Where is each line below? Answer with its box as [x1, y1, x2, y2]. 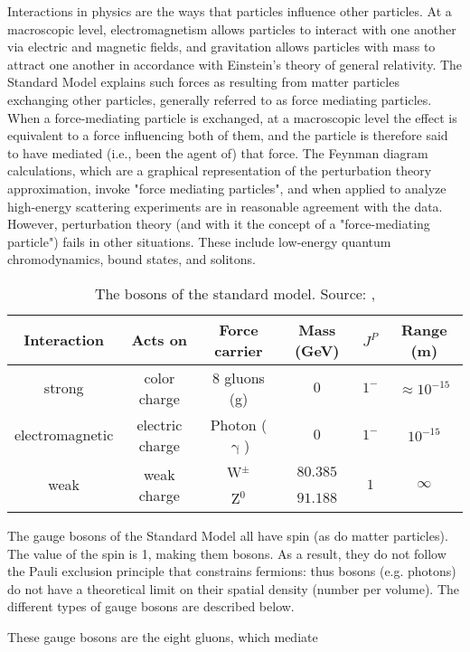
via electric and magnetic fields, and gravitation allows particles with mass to [7, 37, 436, 56]
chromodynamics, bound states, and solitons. [7, 250, 257, 269]
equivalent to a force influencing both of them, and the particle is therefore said [7, 126, 448, 145]
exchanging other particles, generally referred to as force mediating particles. [7, 90, 432, 109]
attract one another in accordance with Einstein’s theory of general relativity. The [7, 54, 463, 73]
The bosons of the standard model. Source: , [94, 282, 376, 304]
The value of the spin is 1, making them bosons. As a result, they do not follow [7, 543, 446, 562]
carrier [214, 339, 263, 361]
